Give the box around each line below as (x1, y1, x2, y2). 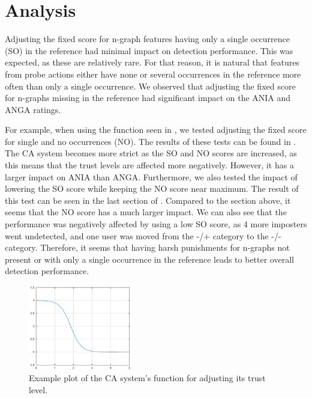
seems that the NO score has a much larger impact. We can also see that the (5, 206, 287, 218)
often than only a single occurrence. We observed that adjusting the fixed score (5, 79, 296, 92)
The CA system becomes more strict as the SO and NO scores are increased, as (5, 147, 297, 159)
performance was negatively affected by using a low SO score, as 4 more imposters (5, 218, 307, 230)
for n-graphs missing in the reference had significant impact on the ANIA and (5, 91, 291, 104)
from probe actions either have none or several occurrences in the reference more (5, 67, 301, 80)
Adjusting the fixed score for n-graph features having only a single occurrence (5, 32, 290, 45)
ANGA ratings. (5, 103, 61, 115)
